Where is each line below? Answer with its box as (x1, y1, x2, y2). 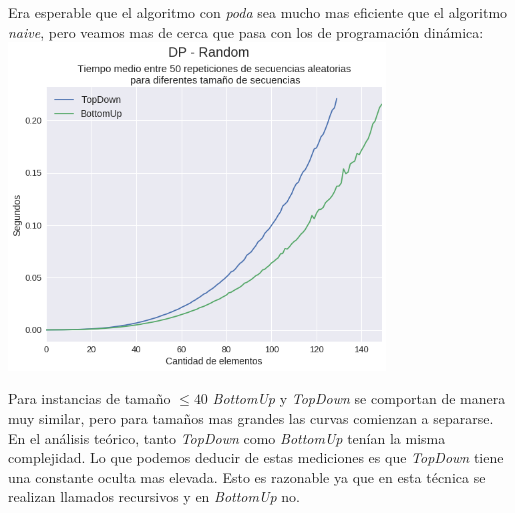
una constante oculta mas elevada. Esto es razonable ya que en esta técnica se (8, 466, 486, 487)
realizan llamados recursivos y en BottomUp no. (8, 486, 300, 507)
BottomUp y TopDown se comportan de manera (212, 388, 506, 409)
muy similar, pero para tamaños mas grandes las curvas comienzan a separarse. (8, 407, 494, 428)
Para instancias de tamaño (8, 388, 171, 409)
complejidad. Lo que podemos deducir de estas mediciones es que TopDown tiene (8, 447, 504, 468)
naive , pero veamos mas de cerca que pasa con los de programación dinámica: (8, 21, 484, 42)
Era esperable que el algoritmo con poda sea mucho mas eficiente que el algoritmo (8, 2, 508, 22)
